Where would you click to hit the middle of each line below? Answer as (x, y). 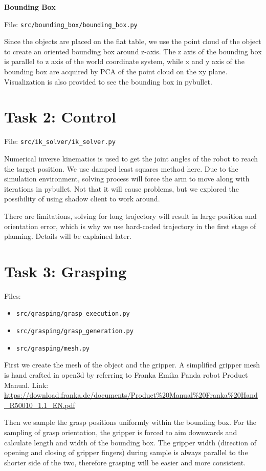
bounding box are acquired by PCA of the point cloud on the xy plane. (116, 71)
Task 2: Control (60, 117)
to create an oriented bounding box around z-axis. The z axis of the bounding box (133, 51)
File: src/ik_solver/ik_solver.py (60, 141)
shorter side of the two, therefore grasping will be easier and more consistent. (125, 462)
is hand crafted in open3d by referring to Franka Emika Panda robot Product (126, 375)
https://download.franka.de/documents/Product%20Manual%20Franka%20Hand (131, 395)
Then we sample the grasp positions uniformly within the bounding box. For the (130, 422)
